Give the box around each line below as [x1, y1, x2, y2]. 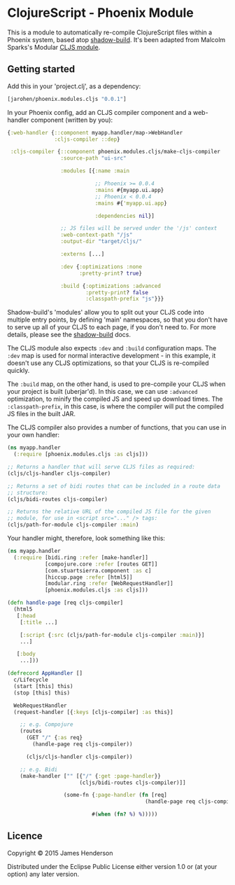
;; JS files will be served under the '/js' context [60, 225, 218, 232]
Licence [7, 830, 43, 842]
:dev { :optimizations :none [60, 263, 142, 270]
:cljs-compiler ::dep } [54, 135, 120, 143]
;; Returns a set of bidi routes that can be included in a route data [7, 482, 220, 490]
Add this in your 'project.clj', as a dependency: [7, 82, 141, 90]
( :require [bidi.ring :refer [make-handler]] [13, 554, 149, 561]
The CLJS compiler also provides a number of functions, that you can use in [7, 423, 227, 432]
